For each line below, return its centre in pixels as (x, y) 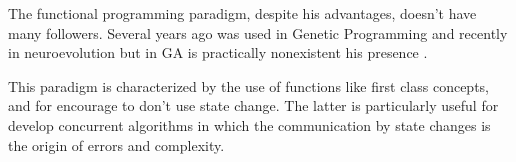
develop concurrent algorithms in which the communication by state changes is (249, 124)
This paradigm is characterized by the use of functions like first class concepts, (249, 85)
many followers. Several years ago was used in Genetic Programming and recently (258, 32)
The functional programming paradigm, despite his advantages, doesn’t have (242, 13)
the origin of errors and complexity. (116, 144)
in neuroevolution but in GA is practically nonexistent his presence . (218, 52)
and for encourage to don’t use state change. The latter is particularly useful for (253, 105)
